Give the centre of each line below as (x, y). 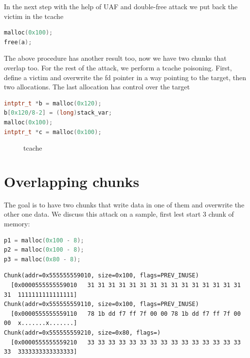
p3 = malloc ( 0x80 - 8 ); (42, 259)
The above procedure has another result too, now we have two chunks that (115, 58)
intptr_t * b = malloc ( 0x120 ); (53, 103)
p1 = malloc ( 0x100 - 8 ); (44, 240)
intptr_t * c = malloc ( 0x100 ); (53, 132)
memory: (17, 224)
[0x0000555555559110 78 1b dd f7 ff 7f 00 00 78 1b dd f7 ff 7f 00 (126, 314)
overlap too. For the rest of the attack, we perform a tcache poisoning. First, (118, 67)
